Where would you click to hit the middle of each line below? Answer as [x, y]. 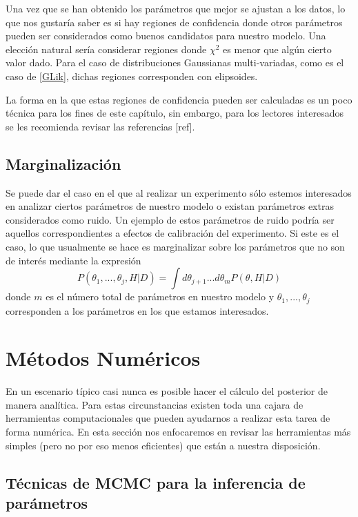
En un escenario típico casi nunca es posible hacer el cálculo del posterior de [167, 391]
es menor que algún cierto [277, 49]
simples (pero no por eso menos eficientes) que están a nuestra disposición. [163, 445]
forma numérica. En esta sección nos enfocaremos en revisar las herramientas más [178, 432]
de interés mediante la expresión [73, 260]
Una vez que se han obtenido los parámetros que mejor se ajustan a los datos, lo [176, 8]
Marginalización [63, 163]
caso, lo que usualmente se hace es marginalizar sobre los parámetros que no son [175, 246]
